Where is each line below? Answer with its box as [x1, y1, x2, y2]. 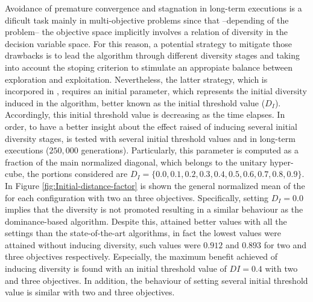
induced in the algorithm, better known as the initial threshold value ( [5, 96, 265, 109]
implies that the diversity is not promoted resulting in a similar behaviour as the [5, 203, 303, 216]
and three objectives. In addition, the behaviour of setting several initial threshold [5, 274, 308, 286]
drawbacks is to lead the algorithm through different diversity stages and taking [5, 49, 300, 62]
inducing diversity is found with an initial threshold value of [5, 262, 227, 275]
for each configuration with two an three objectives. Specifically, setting [5, 191, 269, 204]
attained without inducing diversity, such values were [5, 238, 201, 251]
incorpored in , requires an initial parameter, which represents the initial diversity [5, 85, 307, 97]
